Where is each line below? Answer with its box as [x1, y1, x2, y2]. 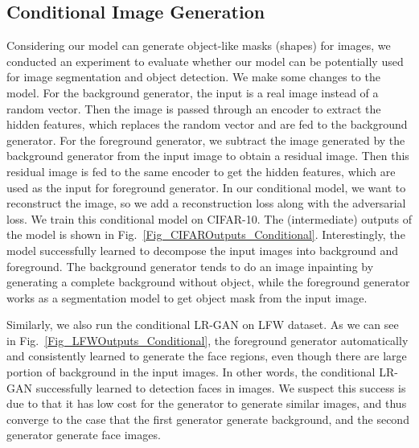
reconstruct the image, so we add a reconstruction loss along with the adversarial [6, 195, 406, 212]
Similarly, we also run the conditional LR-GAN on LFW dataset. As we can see [6, 316, 399, 333]
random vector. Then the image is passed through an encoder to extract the [6, 100, 381, 117]
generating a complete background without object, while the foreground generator [6, 273, 410, 290]
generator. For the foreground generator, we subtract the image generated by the [6, 131, 405, 148]
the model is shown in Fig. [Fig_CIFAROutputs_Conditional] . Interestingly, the [6, 226, 405, 243]
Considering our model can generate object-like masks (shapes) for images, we [6, 37, 391, 54]
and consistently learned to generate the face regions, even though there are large [6, 347, 407, 364]
